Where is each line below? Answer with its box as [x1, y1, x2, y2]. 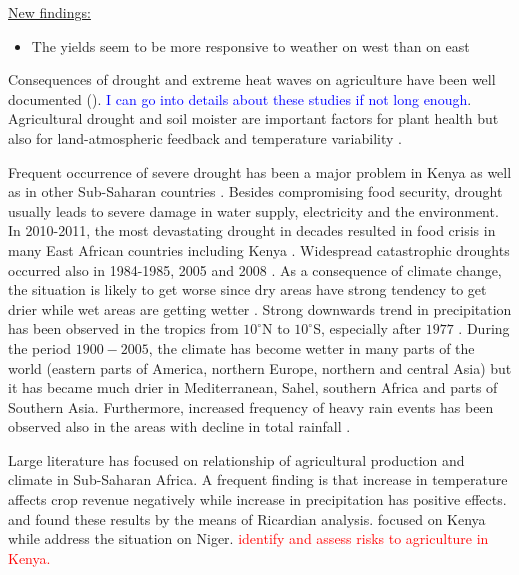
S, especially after [313, 318, 422, 339]
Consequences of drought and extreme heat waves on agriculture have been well [8, 69, 496, 90]
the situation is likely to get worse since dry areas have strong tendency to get [8, 279, 487, 300]
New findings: [8, 2, 91, 22]
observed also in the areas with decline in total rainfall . [8, 416, 351, 437]
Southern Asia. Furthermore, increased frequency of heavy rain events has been [8, 396, 494, 417]
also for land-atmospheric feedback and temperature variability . [8, 127, 402, 148]
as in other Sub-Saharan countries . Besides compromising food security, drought [8, 181, 503, 202]
